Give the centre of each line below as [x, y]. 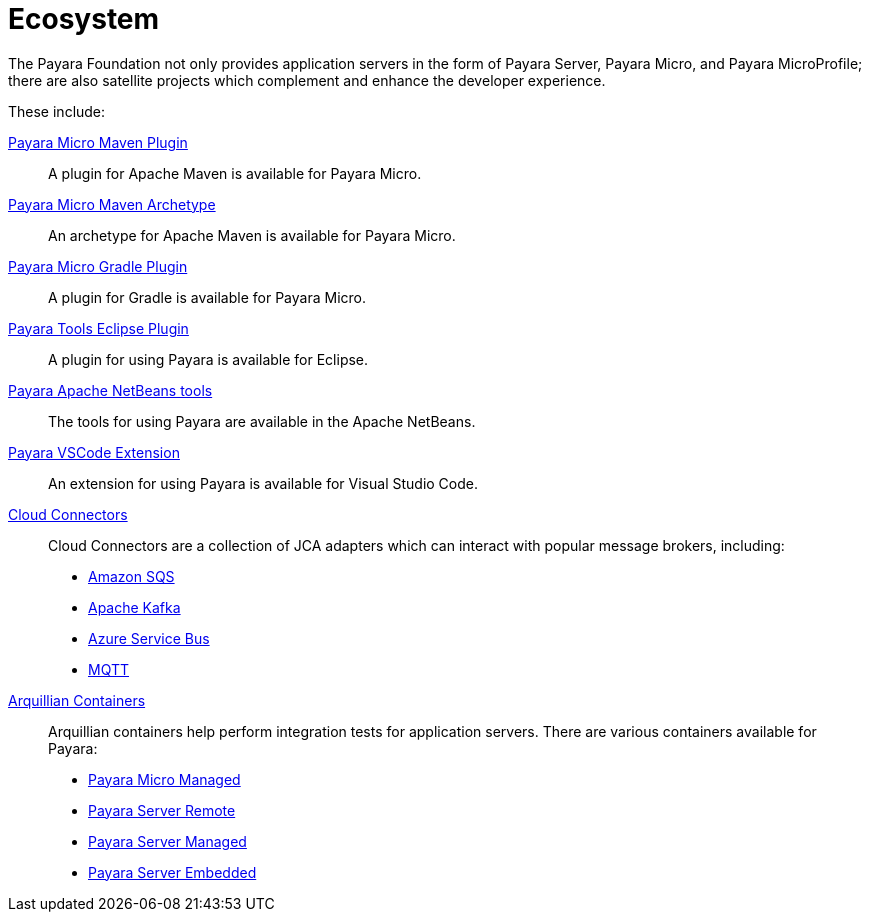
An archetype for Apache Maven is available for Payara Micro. [252, 235]
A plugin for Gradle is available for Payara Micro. [207, 297]
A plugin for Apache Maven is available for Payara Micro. [235, 173]
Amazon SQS [131, 576]
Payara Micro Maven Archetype [112, 204]
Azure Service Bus [149, 638]
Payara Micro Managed [164, 779]
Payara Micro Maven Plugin [98, 142]
